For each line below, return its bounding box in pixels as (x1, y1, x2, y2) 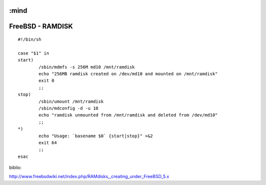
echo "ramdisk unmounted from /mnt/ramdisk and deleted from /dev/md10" (38, 112, 218, 118)
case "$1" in (18, 50, 49, 56)
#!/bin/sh (18, 37, 41, 42)
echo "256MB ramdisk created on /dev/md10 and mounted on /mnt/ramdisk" (38, 71, 218, 76)
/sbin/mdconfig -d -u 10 (38, 105, 99, 111)
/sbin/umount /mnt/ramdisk (38, 98, 104, 104)
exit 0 (38, 78, 55, 84)
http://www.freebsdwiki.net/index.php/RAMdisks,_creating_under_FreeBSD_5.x (9, 174, 169, 180)
